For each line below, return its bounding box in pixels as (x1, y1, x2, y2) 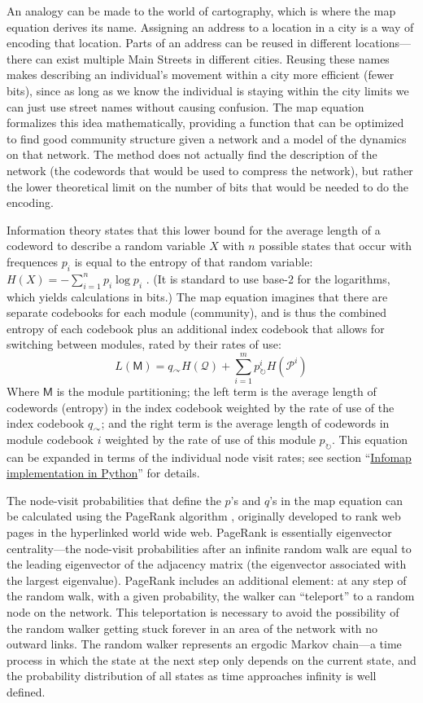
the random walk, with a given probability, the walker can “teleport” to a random (7, 587, 415, 604)
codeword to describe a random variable (7, 237, 206, 254)
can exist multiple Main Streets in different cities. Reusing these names (35, 50, 390, 67)
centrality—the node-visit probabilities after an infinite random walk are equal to (7, 539, 412, 556)
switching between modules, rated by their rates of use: (7, 336, 281, 353)
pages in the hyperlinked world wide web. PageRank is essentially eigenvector (7, 523, 392, 540)
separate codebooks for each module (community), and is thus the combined (7, 304, 387, 321)
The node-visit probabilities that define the (7, 491, 221, 508)
